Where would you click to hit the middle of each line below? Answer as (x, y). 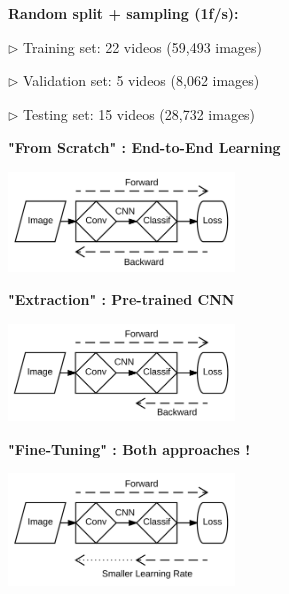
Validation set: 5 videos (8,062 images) (141, 80)
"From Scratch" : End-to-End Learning (144, 147)
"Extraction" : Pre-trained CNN (121, 299)
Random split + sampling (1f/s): (123, 13)
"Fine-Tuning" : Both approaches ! (129, 448)
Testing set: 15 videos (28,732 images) (139, 113)
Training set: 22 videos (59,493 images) (143, 46)
